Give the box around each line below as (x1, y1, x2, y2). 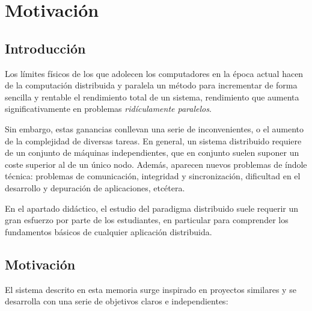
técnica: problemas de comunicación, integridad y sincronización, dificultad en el (5, 170, 301, 182)
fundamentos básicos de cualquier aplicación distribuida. (5, 225, 212, 238)
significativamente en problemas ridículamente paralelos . (5, 102, 212, 115)
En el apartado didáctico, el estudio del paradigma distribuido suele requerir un (5, 202, 298, 214)
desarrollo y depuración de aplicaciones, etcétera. (5, 181, 185, 194)
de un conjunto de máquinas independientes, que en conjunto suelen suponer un (5, 146, 299, 159)
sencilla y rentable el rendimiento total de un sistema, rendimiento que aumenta (5, 90, 299, 103)
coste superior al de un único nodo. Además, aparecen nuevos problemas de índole (5, 158, 307, 170)
